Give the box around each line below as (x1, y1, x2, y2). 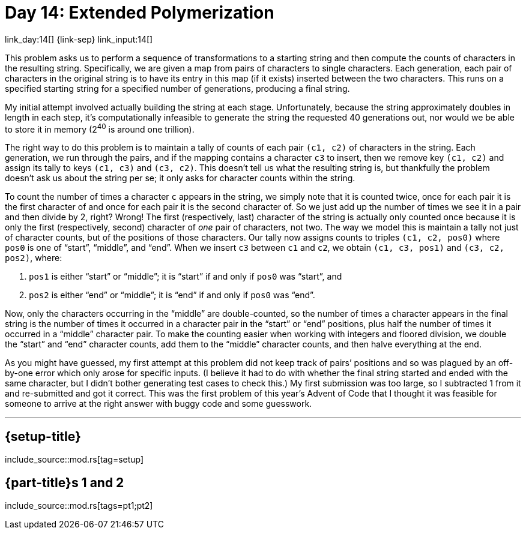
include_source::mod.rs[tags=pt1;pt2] (5, 500, 153, 511)
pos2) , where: (5, 253, 62, 263)
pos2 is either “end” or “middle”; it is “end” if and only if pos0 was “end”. (29, 290, 315, 301)
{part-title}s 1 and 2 (5, 475, 124, 490)
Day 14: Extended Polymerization (5, 2, 274, 23)
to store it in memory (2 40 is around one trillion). (5, 122, 195, 134)
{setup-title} (5, 428, 81, 444)
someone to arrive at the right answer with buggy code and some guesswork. (5, 398, 312, 409)
